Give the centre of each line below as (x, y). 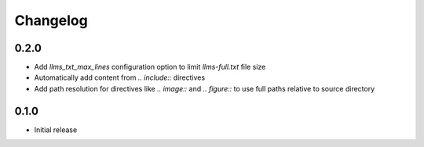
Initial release (56, 130)
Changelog (51, 20)
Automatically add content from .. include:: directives (120, 77)
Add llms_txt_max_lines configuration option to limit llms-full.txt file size (150, 67)
